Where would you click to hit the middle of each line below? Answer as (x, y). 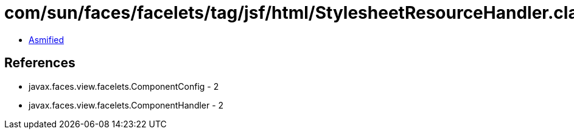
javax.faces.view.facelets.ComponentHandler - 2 (126, 105)
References (40, 63)
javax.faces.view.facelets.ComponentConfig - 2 (124, 86)
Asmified (47, 39)
